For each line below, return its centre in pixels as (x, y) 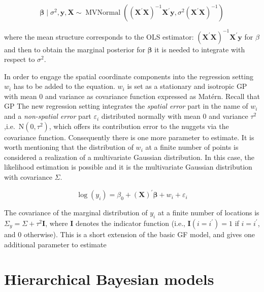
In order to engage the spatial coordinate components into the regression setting (129, 76)
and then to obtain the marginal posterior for (75, 49)
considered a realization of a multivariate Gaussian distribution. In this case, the (129, 157)
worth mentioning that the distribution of (69, 147)
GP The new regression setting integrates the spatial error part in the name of (126, 106)
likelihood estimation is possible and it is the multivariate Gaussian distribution (128, 167)
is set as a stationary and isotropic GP (187, 86)
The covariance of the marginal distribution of (76, 213)
